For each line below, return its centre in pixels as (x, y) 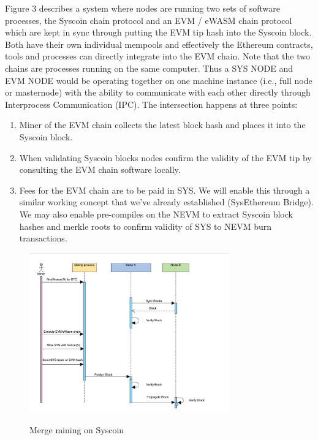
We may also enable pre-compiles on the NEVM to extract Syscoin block (156, 214)
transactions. (43, 238)
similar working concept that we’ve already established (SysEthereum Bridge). (166, 202)
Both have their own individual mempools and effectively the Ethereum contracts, (159, 44)
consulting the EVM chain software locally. (100, 169)
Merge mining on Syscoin (77, 429)
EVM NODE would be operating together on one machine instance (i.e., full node (159, 80)
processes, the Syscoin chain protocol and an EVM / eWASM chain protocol (149, 20)
